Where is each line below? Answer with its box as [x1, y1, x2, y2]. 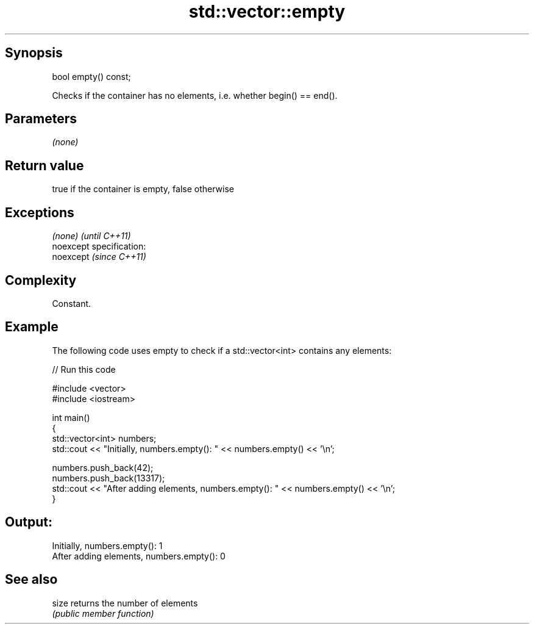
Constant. [52, 298, 91, 309]
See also [5, 572, 58, 588]
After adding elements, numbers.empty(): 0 [52, 550, 226, 561]
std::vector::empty [188, 1, 346, 22]
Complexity [5, 272, 77, 288]
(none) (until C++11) [52, 231, 131, 242]
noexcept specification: [52, 241, 146, 252]
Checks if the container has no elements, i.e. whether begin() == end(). [52, 90, 338, 101]
